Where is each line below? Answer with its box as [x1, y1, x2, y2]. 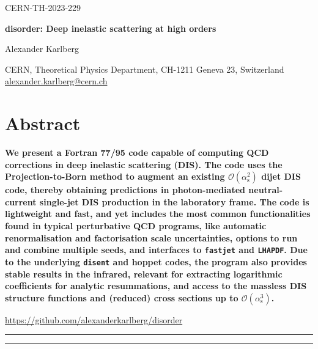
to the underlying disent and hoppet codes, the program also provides [5, 255, 307, 268]
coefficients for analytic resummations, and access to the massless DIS [5, 279, 307, 292]
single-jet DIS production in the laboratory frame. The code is [39, 195, 309, 208]
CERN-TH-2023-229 [5, 1, 81, 13]
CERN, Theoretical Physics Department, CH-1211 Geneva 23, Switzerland [5, 62, 284, 75]
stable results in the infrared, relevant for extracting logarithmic [5, 267, 283, 280]
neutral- [248, 183, 283, 196]
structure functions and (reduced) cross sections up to [5, 291, 239, 304]
